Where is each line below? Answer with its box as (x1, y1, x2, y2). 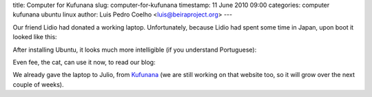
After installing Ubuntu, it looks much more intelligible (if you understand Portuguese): (12, 45, 257, 54)
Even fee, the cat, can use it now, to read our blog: (12, 58, 156, 66)
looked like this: (12, 33, 58, 41)
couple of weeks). (12, 80, 64, 89)
